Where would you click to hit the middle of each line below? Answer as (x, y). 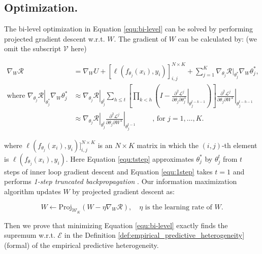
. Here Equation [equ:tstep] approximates (130, 158)
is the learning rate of (178, 207)
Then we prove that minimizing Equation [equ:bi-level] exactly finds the (116, 225)
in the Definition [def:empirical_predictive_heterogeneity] (154, 235)
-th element (239, 145)
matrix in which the (168, 145)
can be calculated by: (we (217, 38)
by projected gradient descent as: (123, 191)
